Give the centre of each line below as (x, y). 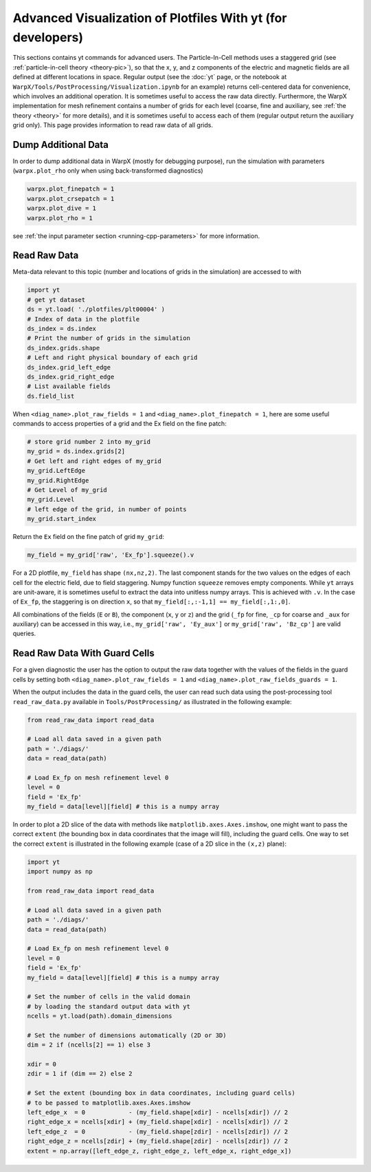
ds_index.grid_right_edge (71, 376)
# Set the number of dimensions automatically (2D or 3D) (127, 1035)
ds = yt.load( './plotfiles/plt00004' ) (96, 309)
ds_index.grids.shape (64, 348)
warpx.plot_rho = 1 (60, 218)
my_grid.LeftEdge (56, 471)
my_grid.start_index (61, 519)
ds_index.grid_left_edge (69, 367)
